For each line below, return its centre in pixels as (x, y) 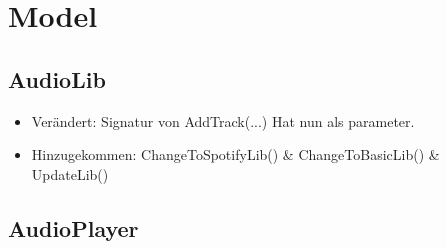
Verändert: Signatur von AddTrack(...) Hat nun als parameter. (223, 120)
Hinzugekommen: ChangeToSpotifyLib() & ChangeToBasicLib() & (235, 154)
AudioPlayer (73, 227)
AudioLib (57, 78)
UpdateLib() (70, 173)
